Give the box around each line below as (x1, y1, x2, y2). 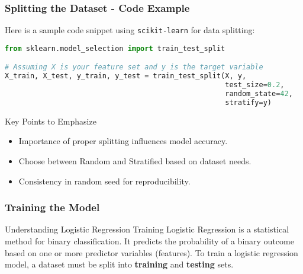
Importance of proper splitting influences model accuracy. (18, 135, 228, 147)
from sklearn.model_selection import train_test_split (5, 44, 225, 53)
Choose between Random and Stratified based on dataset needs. (18, 154, 252, 167)
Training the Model (5, 200, 100, 215)
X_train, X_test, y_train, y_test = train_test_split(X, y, (5, 72, 247, 81)
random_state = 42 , (225, 90, 293, 98)
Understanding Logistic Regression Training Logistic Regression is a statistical (5, 223, 289, 235)
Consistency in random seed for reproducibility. (18, 174, 191, 187)
